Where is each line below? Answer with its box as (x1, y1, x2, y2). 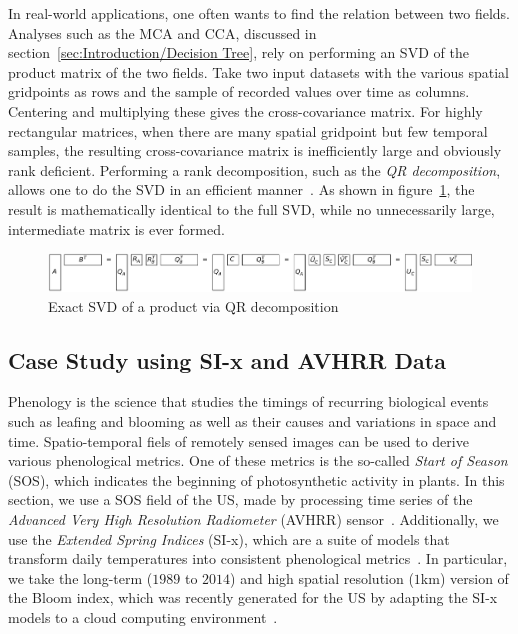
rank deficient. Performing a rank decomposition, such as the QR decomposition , (8, 159, 501, 180)
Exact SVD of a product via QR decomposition (48, 295, 339, 316)
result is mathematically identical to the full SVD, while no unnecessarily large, (8, 198, 495, 219)
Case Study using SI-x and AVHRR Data (8, 344, 446, 375)
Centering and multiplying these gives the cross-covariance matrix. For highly (8, 100, 483, 121)
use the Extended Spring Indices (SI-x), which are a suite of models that (8, 528, 450, 549)
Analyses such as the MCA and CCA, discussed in (8, 22, 317, 43)
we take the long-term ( (8, 567, 153, 588)
